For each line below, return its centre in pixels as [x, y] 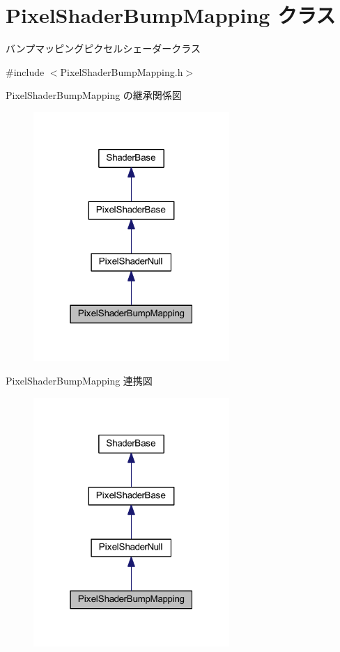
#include [25, 71]
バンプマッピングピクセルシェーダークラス [103, 48]
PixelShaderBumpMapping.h [122, 71]
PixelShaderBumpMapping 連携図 [79, 380]
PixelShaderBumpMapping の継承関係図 [94, 95]
